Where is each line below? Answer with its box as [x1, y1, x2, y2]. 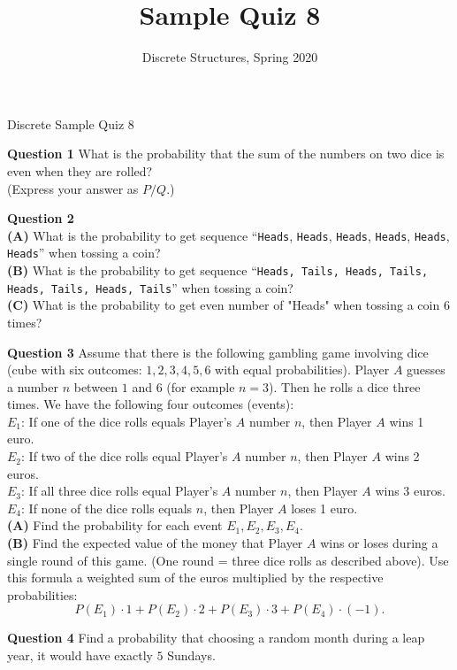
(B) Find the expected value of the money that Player [7, 534, 303, 552]
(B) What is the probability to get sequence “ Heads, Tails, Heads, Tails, [7, 261, 429, 279]
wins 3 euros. [375, 481, 446, 500]
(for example [166, 377, 235, 396]
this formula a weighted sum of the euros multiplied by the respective [7, 568, 384, 587]
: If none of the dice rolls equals [21, 498, 193, 517]
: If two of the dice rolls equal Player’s [21, 447, 228, 466]
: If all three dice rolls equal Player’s [21, 481, 218, 500]
